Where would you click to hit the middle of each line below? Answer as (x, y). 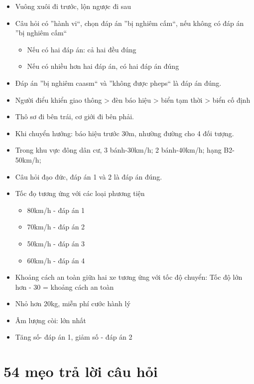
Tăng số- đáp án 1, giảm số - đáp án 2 (74, 337)
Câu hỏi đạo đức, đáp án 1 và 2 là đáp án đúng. (89, 176)
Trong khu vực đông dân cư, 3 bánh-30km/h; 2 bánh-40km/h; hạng (118, 150)
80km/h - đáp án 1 (56, 210)
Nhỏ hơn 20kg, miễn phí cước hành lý (73, 303)
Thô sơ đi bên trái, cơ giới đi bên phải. (74, 116)
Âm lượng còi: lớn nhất (51, 320)
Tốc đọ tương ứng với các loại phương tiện (80, 193)
